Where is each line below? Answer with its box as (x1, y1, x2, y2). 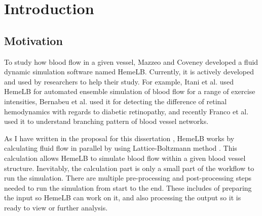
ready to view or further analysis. (4, 202, 108, 212)
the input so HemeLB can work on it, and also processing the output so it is (4, 192, 241, 203)
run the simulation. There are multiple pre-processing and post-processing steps (4, 172, 252, 183)
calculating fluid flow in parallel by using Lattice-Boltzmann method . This (4, 143, 237, 153)
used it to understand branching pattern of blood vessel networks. (4, 116, 209, 126)
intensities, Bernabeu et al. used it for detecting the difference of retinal (4, 96, 227, 106)
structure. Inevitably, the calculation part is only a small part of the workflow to (4, 162, 254, 173)
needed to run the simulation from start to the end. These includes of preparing (4, 182, 252, 193)
